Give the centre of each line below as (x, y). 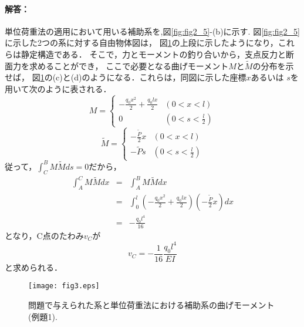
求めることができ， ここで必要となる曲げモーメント (129, 65)
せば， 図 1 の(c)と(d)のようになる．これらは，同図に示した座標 (126, 77)
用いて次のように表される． (58, 88)
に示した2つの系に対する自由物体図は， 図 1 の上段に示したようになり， (141, 43)
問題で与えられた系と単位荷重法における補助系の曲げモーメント (151, 305)
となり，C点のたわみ (44, 235)
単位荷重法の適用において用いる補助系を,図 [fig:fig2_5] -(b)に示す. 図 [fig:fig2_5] (152, 31)
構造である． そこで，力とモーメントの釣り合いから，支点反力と (161, 54)
